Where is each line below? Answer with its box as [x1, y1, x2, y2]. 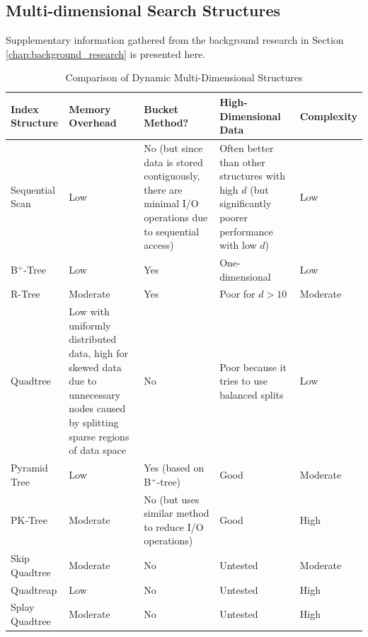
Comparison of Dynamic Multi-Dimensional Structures [65, 70, 303, 85]
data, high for [69, 346, 129, 361]
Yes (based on [144, 460, 205, 475]
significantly [219, 196, 272, 211]
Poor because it [219, 359, 287, 374]
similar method [144, 505, 209, 520]
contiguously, [144, 168, 200, 183]
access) [144, 238, 174, 252]
